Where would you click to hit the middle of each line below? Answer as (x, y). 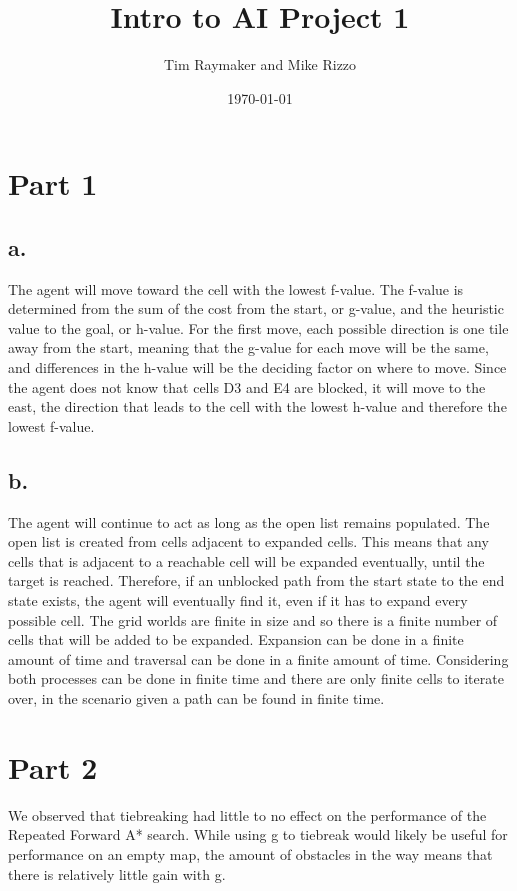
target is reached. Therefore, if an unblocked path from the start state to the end (256, 580)
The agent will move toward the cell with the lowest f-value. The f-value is (236, 288)
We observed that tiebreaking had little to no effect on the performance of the (247, 814)
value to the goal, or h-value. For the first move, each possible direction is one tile (258, 327)
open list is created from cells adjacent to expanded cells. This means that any (248, 541)
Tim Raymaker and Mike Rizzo (260, 64)
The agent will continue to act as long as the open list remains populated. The (249, 521)
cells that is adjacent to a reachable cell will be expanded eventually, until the (246, 560)
